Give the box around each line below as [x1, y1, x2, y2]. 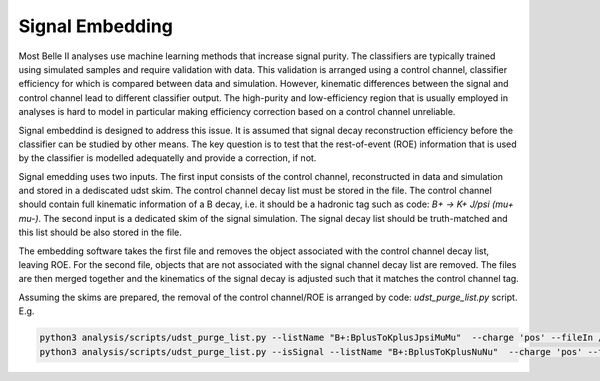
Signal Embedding [18, 15, 174, 37]
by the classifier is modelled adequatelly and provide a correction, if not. [18, 152, 317, 164]
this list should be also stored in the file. [18, 226, 182, 239]
